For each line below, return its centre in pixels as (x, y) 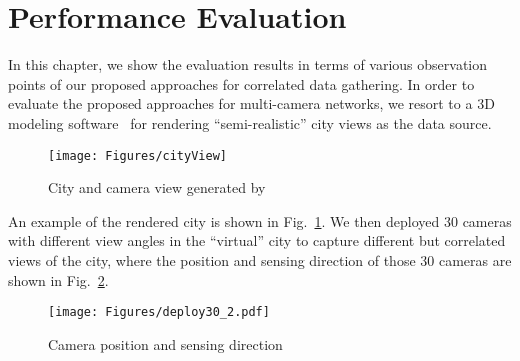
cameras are (475, 259)
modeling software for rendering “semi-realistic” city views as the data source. (250, 122)
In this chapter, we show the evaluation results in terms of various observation (248, 64)
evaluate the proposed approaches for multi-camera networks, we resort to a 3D (251, 103)
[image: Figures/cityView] (137, 155)
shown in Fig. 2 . (58, 279)
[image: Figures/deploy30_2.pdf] (159, 312)
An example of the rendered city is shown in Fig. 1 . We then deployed (224, 220)
